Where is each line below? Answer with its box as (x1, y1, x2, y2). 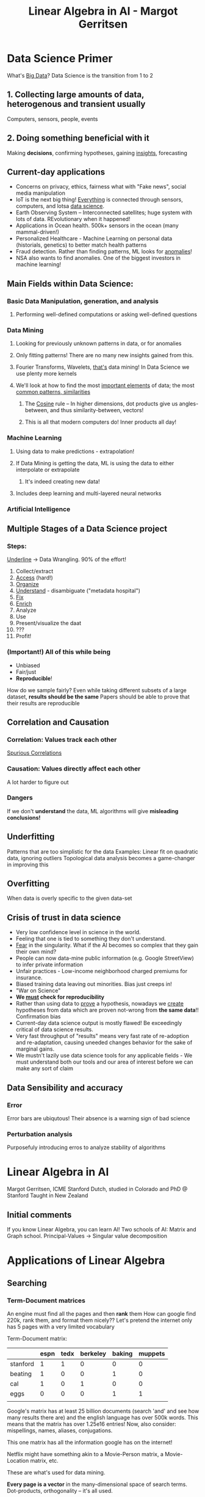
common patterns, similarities (15, 388, 91, 396)
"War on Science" (15, 987, 61, 995)
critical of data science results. (15, 1026, 93, 1033)
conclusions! (7, 814, 41, 821)
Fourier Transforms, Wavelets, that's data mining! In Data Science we (15, 363, 190, 371)
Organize (15, 581, 39, 588)
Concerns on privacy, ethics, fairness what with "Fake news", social (15, 183, 187, 190)
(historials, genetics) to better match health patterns (15, 241, 147, 248)
